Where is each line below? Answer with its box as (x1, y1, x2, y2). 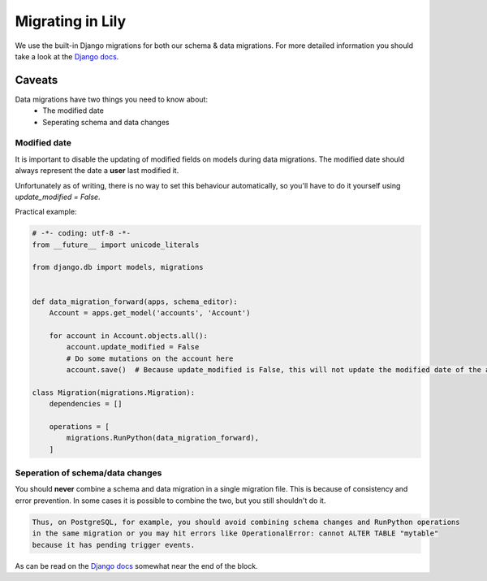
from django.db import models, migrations (32, 262, 204, 272)
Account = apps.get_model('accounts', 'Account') (49, 309, 251, 318)
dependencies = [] (49, 399, 123, 409)
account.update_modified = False (66, 342, 200, 352)
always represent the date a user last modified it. (15, 166, 179, 176)
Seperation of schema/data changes (15, 467, 162, 479)
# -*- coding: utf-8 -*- (32, 228, 131, 238)
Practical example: (15, 207, 77, 217)
